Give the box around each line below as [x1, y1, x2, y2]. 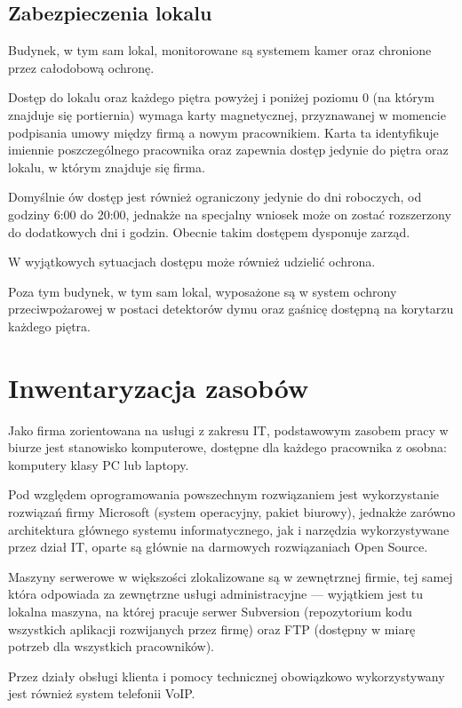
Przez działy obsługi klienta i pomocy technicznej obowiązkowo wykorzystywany [8, 666, 445, 685]
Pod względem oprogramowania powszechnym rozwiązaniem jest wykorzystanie [8, 485, 440, 504]
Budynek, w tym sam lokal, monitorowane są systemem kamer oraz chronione [8, 41, 432, 60]
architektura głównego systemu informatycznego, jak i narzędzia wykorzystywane [8, 520, 450, 538]
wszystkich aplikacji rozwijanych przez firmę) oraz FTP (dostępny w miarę [8, 619, 416, 638]
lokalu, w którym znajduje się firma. [8, 157, 205, 176]
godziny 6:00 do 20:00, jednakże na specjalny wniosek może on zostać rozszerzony [8, 204, 451, 223]
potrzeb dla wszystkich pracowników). [8, 637, 215, 656]
